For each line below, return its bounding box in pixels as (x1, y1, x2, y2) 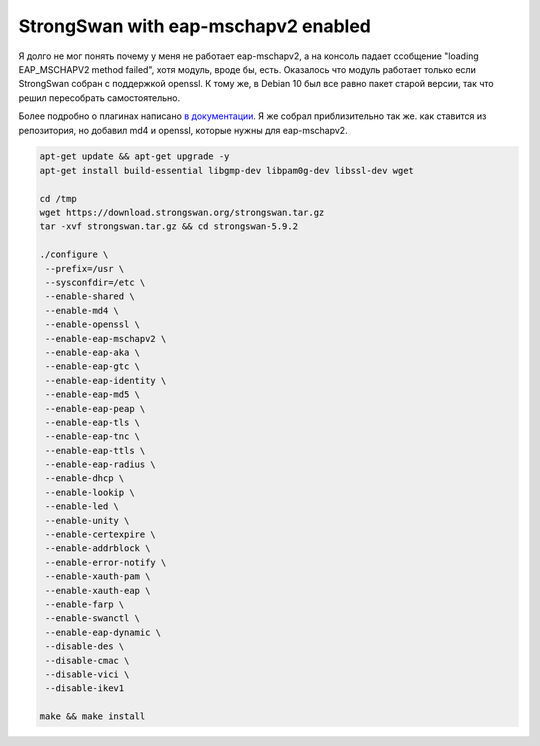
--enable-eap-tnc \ (45, 431, 140, 442)
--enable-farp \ (45, 598, 125, 610)
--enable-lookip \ (45, 486, 135, 498)
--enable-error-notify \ (45, 556, 167, 568)
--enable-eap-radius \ (45, 459, 157, 470)
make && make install (39, 711, 146, 722)
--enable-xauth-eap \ (45, 585, 151, 596)
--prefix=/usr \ (45, 263, 125, 274)
